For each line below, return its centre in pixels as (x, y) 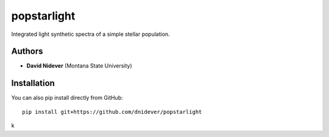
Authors (27, 51)
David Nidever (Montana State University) (79, 66)
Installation (33, 83)
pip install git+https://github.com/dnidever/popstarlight (112, 112)
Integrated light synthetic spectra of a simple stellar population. (90, 34)
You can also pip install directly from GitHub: (67, 98)
